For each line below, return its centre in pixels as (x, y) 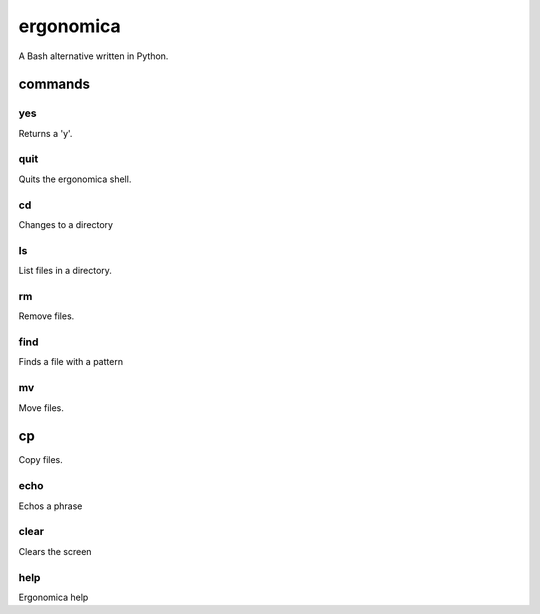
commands (54, 84)
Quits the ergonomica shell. (75, 179)
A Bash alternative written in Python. (93, 56)
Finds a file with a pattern (71, 362)
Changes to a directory (66, 224)
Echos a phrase (50, 506)
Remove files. (46, 316)
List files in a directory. (65, 271)
